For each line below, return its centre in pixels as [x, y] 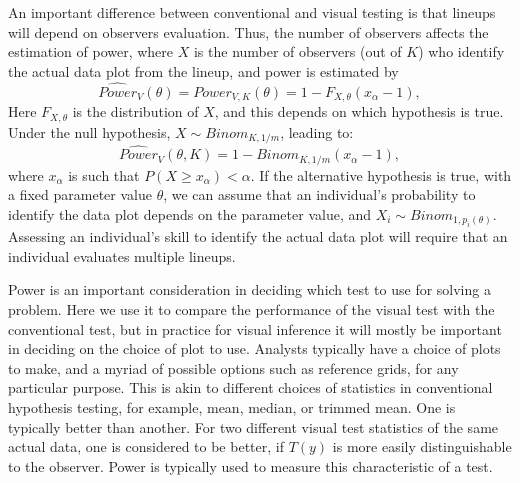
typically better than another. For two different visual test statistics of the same [253, 426]
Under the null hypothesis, [89, 131]
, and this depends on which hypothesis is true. [359, 111]
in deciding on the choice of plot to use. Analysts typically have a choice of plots [254, 348]
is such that [104, 174]
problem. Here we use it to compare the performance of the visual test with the [251, 309]
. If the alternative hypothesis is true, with [381, 174]
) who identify [461, 51]
